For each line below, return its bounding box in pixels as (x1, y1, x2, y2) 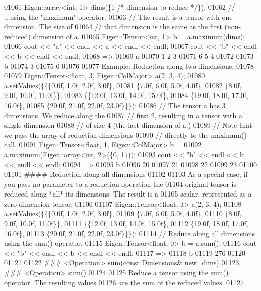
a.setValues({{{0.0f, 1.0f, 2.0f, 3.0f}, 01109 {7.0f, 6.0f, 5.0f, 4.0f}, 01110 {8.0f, (4, 208, 242, 219)
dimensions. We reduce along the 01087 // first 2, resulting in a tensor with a (4, 110, 242, 120)
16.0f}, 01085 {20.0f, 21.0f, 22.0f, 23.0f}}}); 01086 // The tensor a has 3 (4, 100, 226, 110)
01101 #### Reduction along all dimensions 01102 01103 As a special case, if (4, 169, 248, 179)
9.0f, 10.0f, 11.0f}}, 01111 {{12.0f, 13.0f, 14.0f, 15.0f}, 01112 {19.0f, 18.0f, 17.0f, (4, 218, 248, 229)
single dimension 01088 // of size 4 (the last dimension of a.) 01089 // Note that (4, 120, 252, 130)
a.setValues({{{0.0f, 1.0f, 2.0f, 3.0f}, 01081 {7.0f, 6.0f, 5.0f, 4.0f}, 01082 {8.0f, (4, 80, 242, 90)
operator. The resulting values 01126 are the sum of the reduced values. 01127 (4, 277, 244, 287)
